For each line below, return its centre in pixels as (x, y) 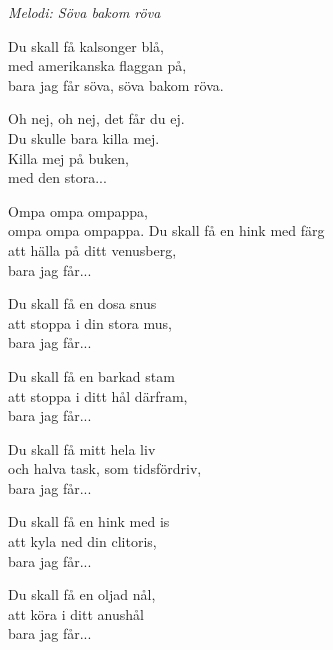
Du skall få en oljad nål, (82, 594)
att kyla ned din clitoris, (82, 541)
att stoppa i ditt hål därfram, (98, 395)
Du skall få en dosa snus (82, 303)
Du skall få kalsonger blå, (86, 45)
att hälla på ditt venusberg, (92, 249)
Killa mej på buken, (68, 157)
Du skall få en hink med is (89, 521)
